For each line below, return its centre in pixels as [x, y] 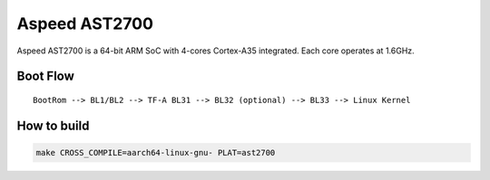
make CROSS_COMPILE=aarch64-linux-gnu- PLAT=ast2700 [156, 152]
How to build [53, 125]
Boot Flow [45, 76]
